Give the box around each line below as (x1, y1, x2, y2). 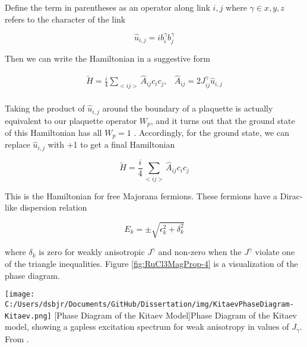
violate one (255, 246, 295, 258)
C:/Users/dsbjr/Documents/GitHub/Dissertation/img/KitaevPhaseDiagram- (5, 300, 294, 308)
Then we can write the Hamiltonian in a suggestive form (5, 52, 210, 65)
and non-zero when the (158, 246, 242, 258)
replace (5, 138, 30, 151)
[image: (5, 290, 35, 299)
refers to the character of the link (5, 12, 126, 25)
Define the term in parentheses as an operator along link (5, 1, 210, 13)
